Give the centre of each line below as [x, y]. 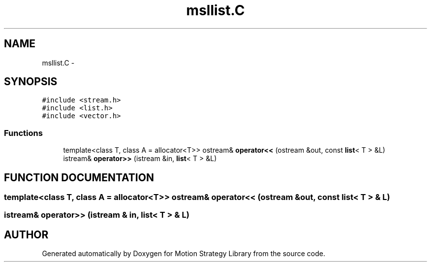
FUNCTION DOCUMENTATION [79, 177]
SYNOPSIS [31, 82]
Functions [23, 133]
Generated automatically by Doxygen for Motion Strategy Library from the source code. [184, 254]
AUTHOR [26, 234]
